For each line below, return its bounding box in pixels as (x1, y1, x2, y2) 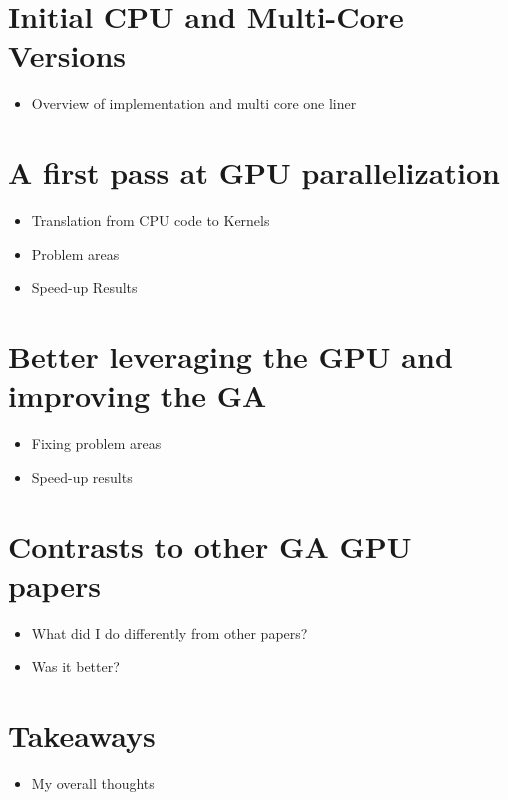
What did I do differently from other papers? (31, 622, 308, 643)
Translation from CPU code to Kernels (31, 210, 270, 231)
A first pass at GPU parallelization (8, 152, 500, 193)
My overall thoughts (31, 772, 155, 793)
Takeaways (8, 715, 156, 755)
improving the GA (8, 375, 267, 416)
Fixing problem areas (31, 433, 162, 454)
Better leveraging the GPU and (8, 336, 453, 376)
